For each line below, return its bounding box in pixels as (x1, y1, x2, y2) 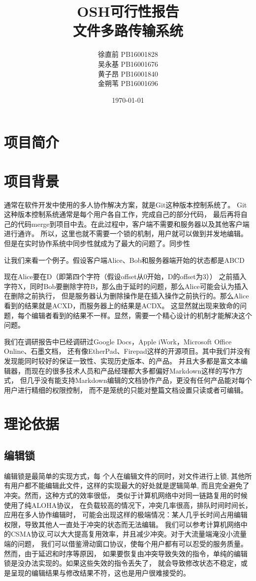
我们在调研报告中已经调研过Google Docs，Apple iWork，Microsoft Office (4, 336, 232, 346)
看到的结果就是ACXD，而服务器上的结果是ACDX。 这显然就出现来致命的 (4, 300, 240, 310)
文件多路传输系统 (72, 20, 183, 41)
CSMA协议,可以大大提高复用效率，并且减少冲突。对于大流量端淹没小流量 (10, 529, 247, 539)
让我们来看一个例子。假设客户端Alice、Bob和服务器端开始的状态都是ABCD (4, 254, 245, 265)
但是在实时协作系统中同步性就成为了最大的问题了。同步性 (4, 238, 190, 248)
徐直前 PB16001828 (97, 49, 159, 59)
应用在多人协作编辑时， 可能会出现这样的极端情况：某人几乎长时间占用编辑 (4, 509, 248, 520)
